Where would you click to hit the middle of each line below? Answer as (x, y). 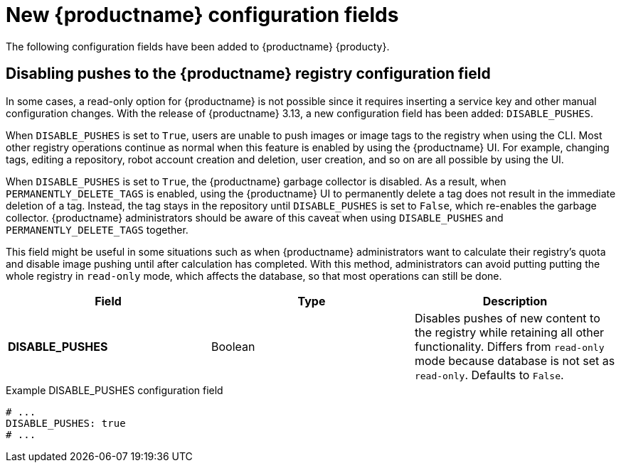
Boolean (233, 346)
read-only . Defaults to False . (489, 375)
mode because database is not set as (515, 360)
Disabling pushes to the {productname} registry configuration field (248, 74)
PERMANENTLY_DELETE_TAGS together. (97, 229)
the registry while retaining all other (509, 332)
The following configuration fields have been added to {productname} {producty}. (198, 46)
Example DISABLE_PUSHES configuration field (115, 390)
